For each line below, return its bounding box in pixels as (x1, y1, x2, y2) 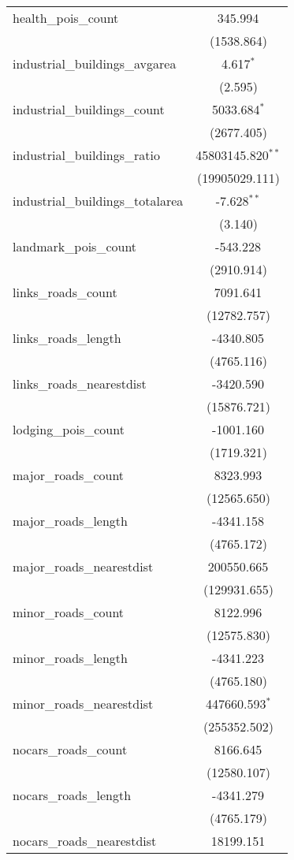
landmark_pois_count (13, 237, 137, 255)
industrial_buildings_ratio (13, 146, 161, 164)
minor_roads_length (13, 649, 128, 667)
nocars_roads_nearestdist (13, 832, 157, 850)
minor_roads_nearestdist (13, 694, 154, 713)
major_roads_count (13, 466, 125, 484)
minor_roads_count (13, 603, 125, 621)
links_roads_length (13, 329, 121, 347)
